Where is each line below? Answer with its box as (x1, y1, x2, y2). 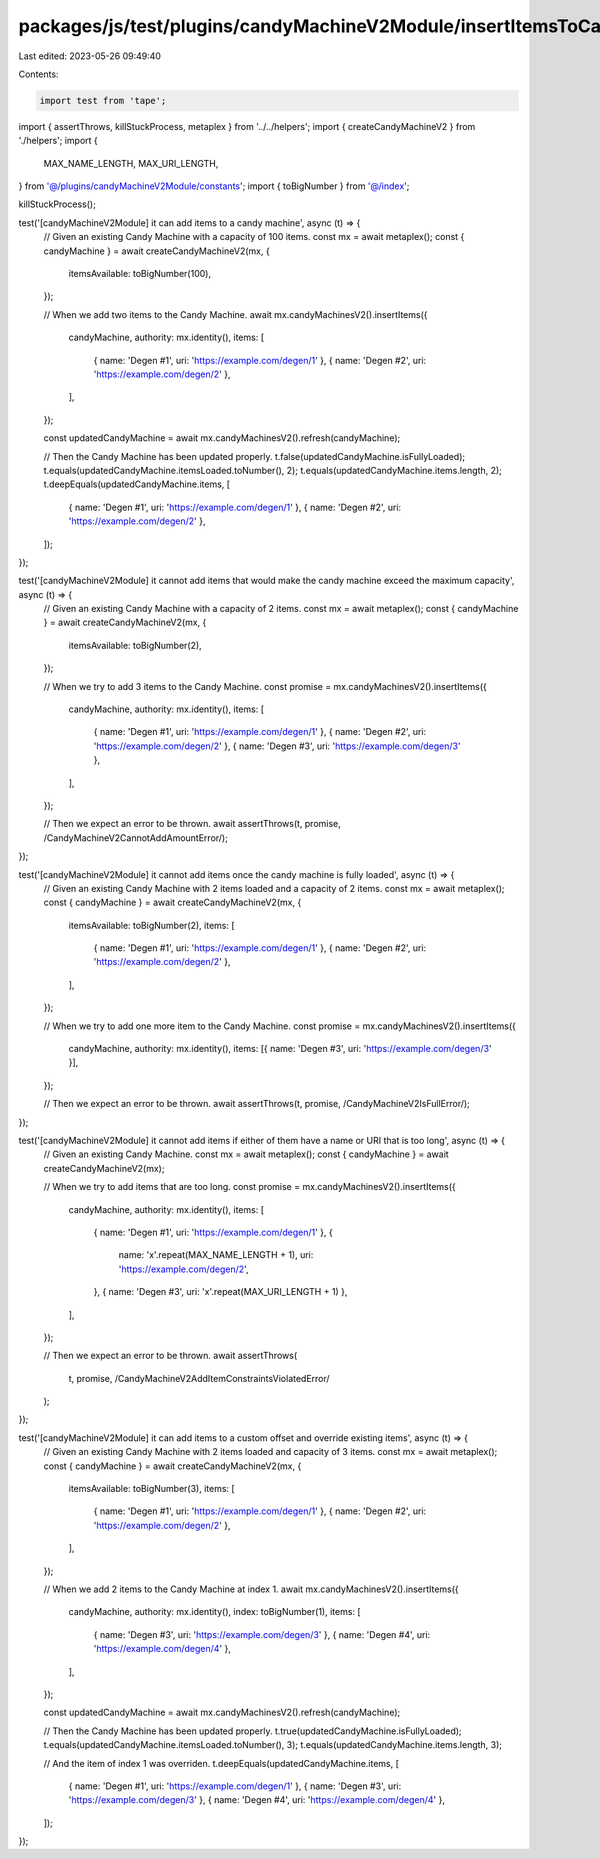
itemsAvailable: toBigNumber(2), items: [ (68, 919, 235, 931)
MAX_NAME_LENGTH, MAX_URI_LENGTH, (43, 157, 219, 169)
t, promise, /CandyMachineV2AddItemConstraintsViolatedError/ (68, 1372, 330, 1384)
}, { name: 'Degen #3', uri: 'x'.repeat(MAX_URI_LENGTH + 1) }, (93, 1286, 348, 1298)
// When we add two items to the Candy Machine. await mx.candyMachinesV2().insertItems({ (43, 308, 429, 320)
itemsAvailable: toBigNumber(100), (68, 268, 212, 280)
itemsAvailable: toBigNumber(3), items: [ (68, 1483, 235, 1495)
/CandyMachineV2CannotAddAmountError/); (43, 831, 229, 844)
